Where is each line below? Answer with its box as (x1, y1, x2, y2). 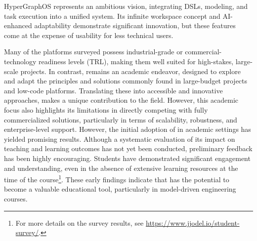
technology (4, 56, 37, 66)
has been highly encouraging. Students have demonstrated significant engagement (4, 153, 251, 163)
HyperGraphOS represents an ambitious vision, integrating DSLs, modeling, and (4, 1, 248, 11)
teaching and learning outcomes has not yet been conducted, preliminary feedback (4, 143, 253, 154)
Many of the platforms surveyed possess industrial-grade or (4, 46, 183, 57)
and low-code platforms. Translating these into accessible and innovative (4, 85, 223, 95)
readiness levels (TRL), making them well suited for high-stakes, (38, 56, 234, 66)
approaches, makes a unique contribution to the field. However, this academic (4, 95, 238, 105)
